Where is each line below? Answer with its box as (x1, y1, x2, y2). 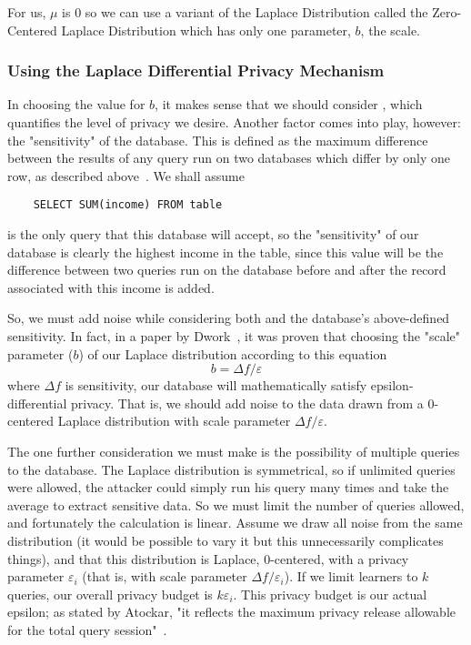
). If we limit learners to (284, 567, 418, 586)
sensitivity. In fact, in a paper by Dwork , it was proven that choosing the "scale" (7, 327, 461, 345)
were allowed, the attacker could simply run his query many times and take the (7, 478, 449, 497)
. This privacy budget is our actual (233, 584, 427, 603)
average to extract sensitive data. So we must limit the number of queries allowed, (7, 495, 465, 514)
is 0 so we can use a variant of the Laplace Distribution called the (62, 3, 428, 21)
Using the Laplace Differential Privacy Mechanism (7, 59, 385, 82)
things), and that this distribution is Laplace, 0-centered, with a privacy (7, 549, 409, 568)
